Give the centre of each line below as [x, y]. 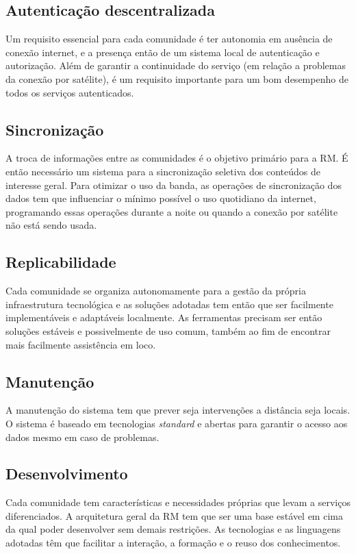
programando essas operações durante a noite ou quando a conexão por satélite [172, 211]
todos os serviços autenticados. [70, 92]
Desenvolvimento [67, 474]
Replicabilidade [61, 262]
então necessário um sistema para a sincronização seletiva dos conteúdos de [163, 171]
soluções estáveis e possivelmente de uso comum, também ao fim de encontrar [168, 330]
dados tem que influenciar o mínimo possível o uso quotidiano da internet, [161, 198]
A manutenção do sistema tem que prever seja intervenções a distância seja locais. [178, 410]
